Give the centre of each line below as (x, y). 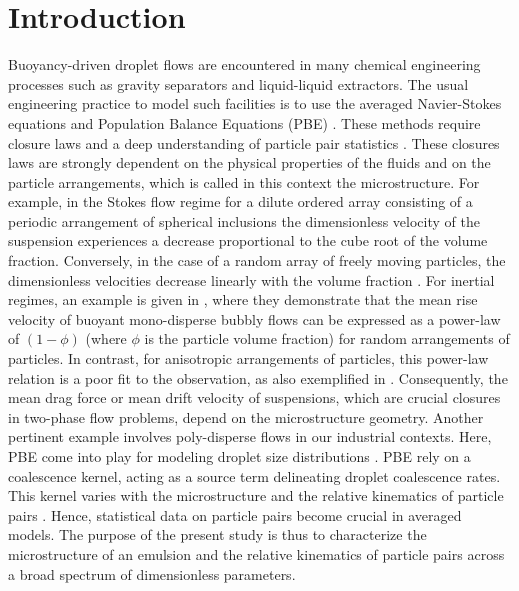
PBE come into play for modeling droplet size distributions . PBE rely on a (239, 456)
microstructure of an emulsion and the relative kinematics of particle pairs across (256, 553)
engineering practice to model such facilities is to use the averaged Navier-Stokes (255, 103)
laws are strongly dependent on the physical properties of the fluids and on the (249, 162)
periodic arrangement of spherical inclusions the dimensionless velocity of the (244, 220)
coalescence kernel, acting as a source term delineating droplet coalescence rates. (254, 475)
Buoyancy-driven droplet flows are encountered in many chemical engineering (244, 64)
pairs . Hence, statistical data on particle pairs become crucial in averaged (235, 514)
